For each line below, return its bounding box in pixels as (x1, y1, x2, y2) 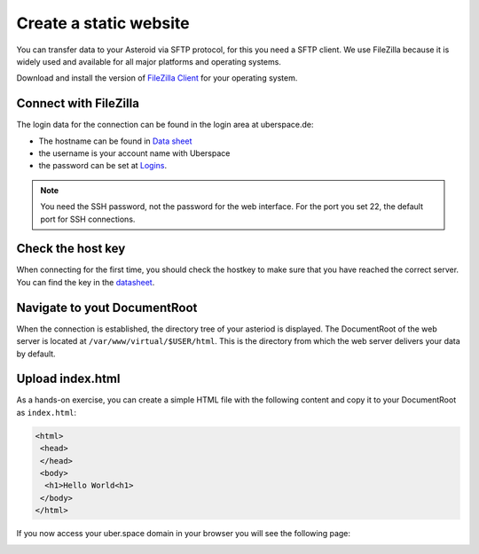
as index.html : (16, 407, 77, 417)
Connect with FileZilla (16, 96, 139, 111)
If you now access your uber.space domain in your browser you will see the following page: (16, 528, 350, 539)
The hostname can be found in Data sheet (38, 136, 192, 146)
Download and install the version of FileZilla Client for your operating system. (16, 73, 298, 83)
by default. (16, 348, 57, 359)
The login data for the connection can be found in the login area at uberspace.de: (16, 120, 314, 130)
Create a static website (16, 13, 190, 33)
